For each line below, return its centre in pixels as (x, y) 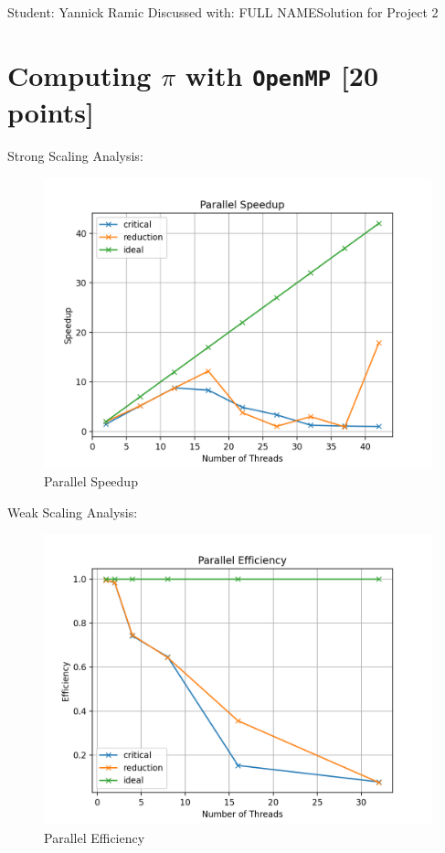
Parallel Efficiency (95, 837)
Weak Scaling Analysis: (73, 512)
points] (51, 112)
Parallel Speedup (91, 481)
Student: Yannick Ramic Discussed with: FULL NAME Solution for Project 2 (223, 12)
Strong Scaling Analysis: (75, 156)
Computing (79, 75)
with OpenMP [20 (282, 75)
